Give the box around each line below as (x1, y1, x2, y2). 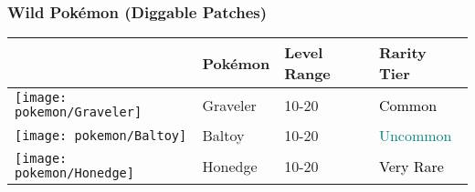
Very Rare (378, 155, 444, 177)
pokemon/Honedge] (15, 166, 134, 181)
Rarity (378, 42, 427, 64)
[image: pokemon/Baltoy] (15, 127, 187, 143)
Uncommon (378, 125, 452, 147)
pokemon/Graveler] (15, 105, 142, 120)
